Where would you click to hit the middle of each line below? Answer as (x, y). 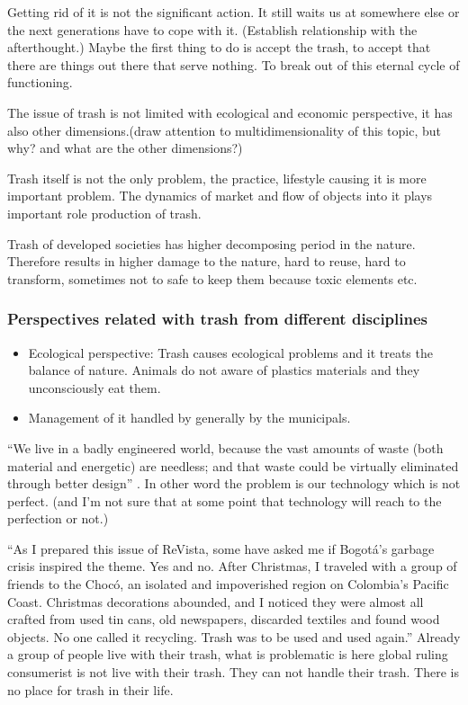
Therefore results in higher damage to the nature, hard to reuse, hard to (207, 261)
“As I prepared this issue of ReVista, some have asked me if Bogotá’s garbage (221, 548)
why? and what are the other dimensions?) (125, 148)
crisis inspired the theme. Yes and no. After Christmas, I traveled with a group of (232, 566)
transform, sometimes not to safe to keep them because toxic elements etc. (212, 278)
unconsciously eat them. (94, 387)
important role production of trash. (104, 213)
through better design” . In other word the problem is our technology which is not (234, 483)
